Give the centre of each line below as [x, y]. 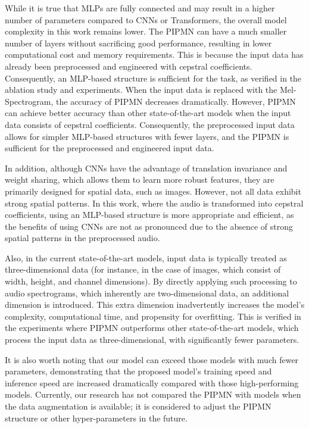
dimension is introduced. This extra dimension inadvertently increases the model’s [155, 304]
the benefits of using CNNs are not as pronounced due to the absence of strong [149, 226]
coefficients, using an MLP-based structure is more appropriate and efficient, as [149, 215]
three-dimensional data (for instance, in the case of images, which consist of [143, 269]
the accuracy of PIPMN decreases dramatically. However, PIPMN [176, 101]
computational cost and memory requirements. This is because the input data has [154, 54]
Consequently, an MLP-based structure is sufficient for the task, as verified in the [153, 78]
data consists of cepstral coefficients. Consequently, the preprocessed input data [150, 124]
